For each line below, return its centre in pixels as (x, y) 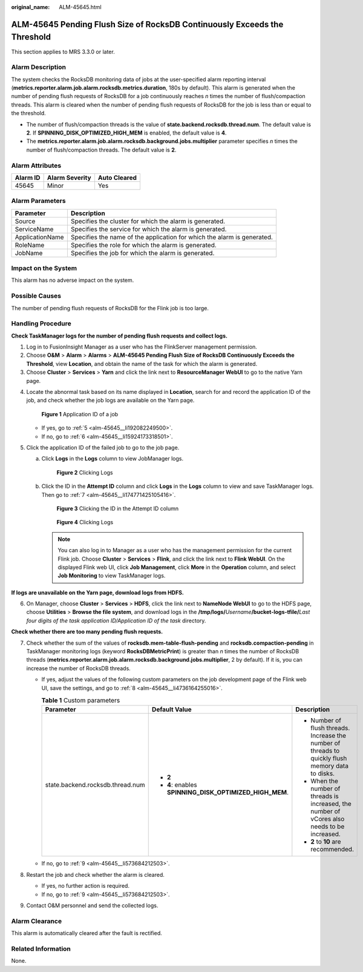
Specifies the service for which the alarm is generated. (149, 229)
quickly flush (329, 759)
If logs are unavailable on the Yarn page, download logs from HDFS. (98, 592)
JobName (29, 253)
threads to (325, 751)
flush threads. (330, 728)
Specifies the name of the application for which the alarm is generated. (172, 237)
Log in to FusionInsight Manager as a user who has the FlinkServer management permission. (142, 347)
